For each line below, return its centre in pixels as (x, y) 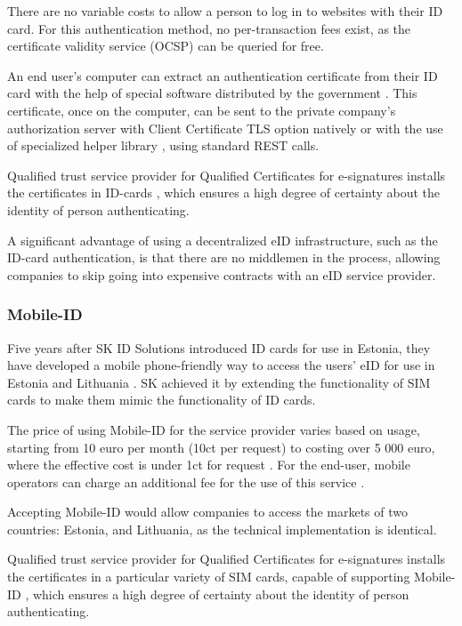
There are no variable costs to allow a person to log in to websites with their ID (225, 11)
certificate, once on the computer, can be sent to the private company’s (202, 110)
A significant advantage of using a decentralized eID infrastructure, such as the (223, 240)
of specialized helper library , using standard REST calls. (163, 145)
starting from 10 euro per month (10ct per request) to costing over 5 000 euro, (221, 447)
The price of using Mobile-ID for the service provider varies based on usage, (214, 429)
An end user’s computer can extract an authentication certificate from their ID (223, 75)
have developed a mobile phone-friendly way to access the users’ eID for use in (221, 365)
